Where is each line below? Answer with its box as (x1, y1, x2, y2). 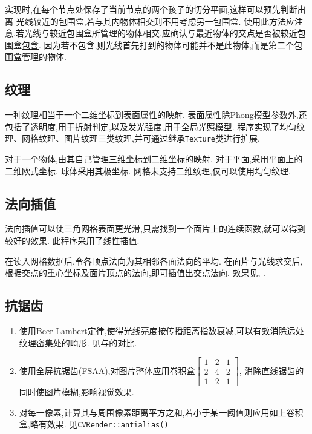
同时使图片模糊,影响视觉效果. (19, 386, 134, 398)
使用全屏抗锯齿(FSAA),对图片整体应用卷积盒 (19, 364, 195, 376)
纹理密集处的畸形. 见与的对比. (19, 336, 137, 349)
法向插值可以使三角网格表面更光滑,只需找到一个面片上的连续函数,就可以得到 (5, 222, 306, 235)
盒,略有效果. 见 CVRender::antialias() (19, 418, 169, 430)
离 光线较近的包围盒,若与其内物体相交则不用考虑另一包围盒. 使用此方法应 (5, 15, 295, 27)
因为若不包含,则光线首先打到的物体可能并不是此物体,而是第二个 (44, 38, 294, 51)
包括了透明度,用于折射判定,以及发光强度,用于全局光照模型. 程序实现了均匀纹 (5, 120, 305, 133)
